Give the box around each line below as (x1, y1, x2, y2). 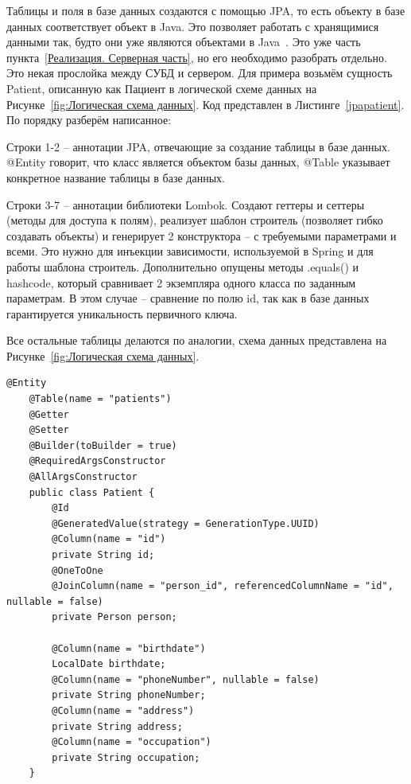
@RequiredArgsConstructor (29, 455, 166, 467)
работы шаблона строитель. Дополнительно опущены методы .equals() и (6, 258, 359, 275)
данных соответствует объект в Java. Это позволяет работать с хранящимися (6, 18, 379, 34)
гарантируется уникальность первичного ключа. (6, 305, 238, 322)
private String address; (52, 720, 183, 732)
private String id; (52, 549, 155, 560)
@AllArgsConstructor (29, 471, 138, 483)
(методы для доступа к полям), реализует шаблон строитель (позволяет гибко (6, 212, 383, 228)
